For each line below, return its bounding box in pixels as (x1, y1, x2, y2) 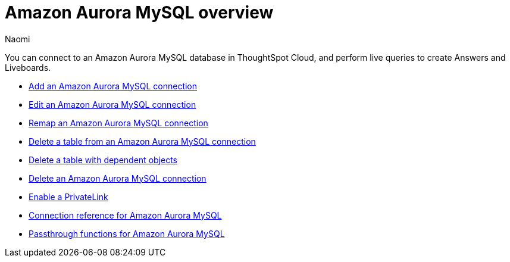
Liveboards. (5, 62, 51, 73)
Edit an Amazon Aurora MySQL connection (29, 99, 196, 110)
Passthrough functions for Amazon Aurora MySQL (29, 228, 225, 239)
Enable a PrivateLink (29, 191, 108, 202)
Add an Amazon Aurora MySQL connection (29, 80, 198, 91)
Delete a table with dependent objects (29, 154, 177, 165)
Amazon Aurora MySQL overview (5, 2, 274, 23)
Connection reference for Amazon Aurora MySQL (29, 210, 222, 220)
